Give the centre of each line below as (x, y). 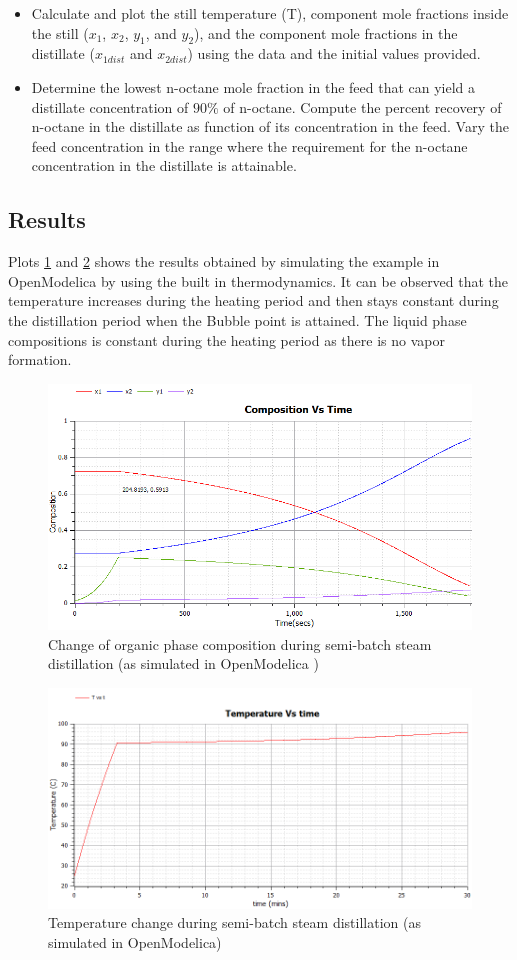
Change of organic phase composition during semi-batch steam (240, 643)
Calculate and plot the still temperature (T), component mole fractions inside (270, 13)
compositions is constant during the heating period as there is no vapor (226, 339)
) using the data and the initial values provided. (334, 53)
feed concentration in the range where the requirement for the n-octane (249, 145)
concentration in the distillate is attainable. (164, 165)
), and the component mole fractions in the (326, 32)
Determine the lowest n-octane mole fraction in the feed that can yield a (253, 86)
